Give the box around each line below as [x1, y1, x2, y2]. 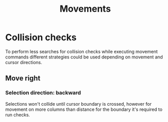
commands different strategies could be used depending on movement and [5, 54, 163, 60]
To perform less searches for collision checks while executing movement [5, 48, 158, 54]
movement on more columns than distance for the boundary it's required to [5, 106, 162, 112]
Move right [5, 74, 41, 83]
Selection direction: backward [5, 89, 81, 97]
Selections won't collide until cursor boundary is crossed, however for [5, 101, 152, 107]
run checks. [5, 111, 30, 117]
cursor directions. [5, 59, 42, 65]
